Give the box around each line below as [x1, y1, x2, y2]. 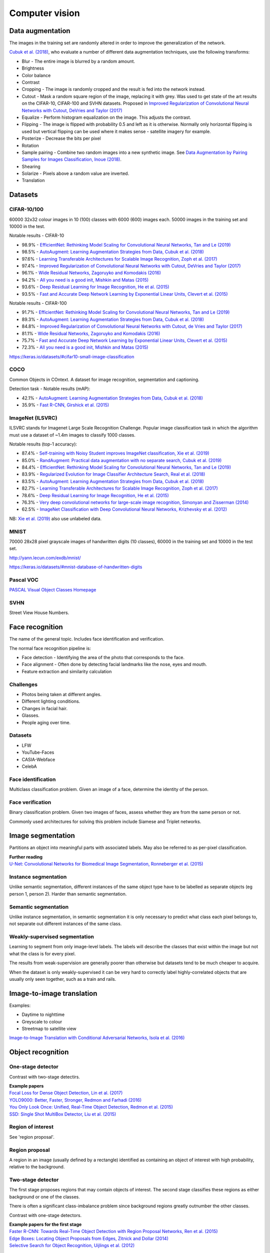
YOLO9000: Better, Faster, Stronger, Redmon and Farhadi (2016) [9, 1097, 142, 1103]
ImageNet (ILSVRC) [9, 414, 57, 421]
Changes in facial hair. [21, 705, 67, 711]
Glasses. [21, 712, 40, 719]
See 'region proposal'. [9, 1134, 54, 1140]
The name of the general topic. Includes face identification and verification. [9, 636, 164, 642]
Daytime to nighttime [21, 1011, 65, 1017]
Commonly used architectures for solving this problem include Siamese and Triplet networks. [9, 818, 201, 824]
